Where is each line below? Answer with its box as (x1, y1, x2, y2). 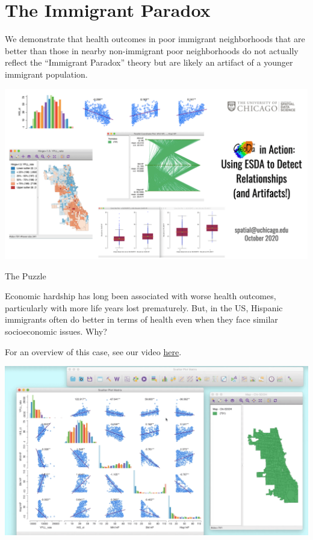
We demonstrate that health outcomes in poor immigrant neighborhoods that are (5, 33, 305, 45)
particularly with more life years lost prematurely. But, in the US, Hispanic (5, 301, 283, 314)
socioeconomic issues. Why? (5, 324, 107, 337)
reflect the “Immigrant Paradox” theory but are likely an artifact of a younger (5, 56, 293, 69)
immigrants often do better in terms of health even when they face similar (5, 313, 278, 326)
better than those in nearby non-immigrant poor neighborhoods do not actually (5, 44, 299, 57)
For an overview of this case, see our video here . (5, 345, 182, 358)
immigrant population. (5, 67, 88, 80)
